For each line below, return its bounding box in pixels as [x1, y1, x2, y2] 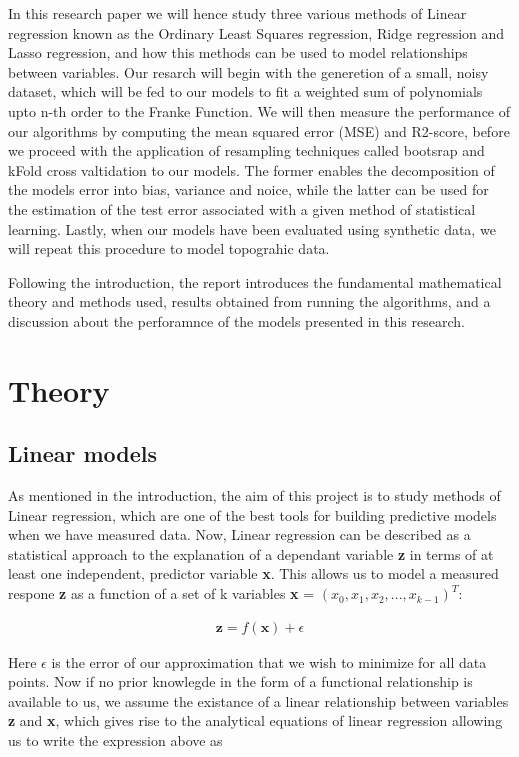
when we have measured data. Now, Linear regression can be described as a [8, 524, 471, 545]
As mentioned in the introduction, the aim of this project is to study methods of [8, 485, 501, 506]
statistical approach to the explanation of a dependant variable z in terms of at [8, 543, 494, 564]
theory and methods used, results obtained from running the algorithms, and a [8, 291, 491, 312]
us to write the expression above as [8, 730, 223, 751]
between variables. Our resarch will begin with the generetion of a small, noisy [8, 61, 489, 82]
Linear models [8, 438, 158, 469]
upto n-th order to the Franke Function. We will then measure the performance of [8, 100, 511, 121]
